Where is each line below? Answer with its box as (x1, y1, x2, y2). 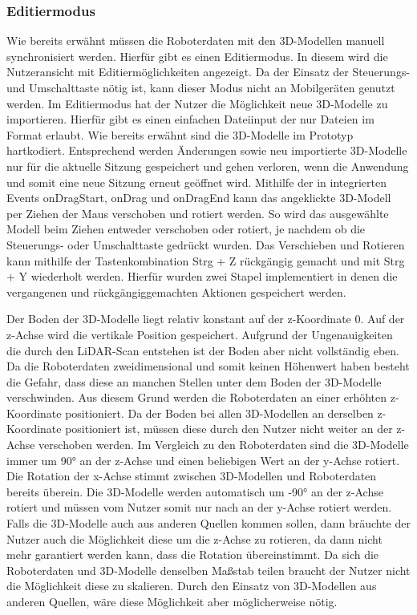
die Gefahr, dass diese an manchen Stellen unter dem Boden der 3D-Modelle (6, 373, 382, 390)
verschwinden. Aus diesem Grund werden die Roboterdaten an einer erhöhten (6, 389, 387, 406)
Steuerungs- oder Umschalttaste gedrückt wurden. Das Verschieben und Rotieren (6, 236, 405, 253)
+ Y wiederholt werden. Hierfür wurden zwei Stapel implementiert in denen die (6, 268, 398, 285)
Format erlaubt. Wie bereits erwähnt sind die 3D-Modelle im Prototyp (6, 126, 354, 143)
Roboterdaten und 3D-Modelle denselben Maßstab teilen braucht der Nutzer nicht (6, 561, 411, 578)
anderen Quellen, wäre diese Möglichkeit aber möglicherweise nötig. (6, 593, 338, 609)
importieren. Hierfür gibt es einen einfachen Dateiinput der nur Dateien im (6, 111, 374, 127)
